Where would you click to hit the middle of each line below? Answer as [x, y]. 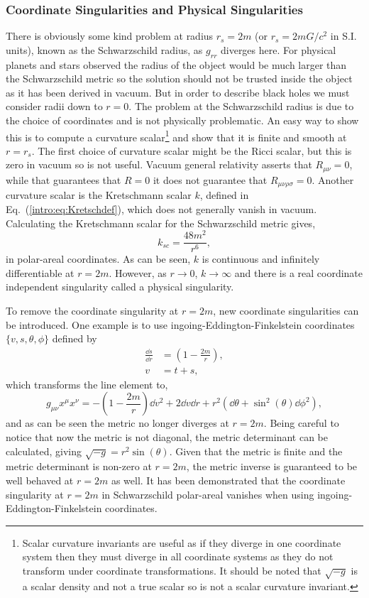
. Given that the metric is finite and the [256, 451]
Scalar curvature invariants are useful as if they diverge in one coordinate [182, 542]
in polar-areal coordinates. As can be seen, [98, 259]
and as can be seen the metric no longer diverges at [117, 423]
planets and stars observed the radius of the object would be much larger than [176, 64]
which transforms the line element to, [87, 384]
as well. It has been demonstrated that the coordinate [228, 480]
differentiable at [40, 272]
